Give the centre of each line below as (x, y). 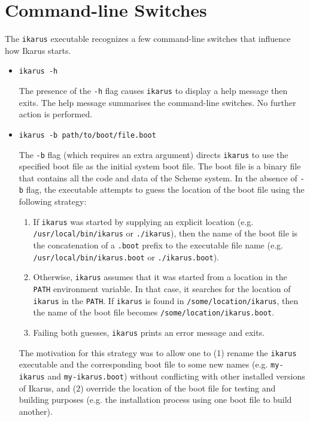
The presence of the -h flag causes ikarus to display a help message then (153, 91)
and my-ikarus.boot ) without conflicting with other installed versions (176, 376)
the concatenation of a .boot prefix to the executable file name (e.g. (158, 245)
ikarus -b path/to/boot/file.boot (87, 135)
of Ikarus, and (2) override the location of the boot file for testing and (147, 388)
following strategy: (53, 201)
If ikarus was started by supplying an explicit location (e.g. (143, 221)
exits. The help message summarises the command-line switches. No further (157, 102)
